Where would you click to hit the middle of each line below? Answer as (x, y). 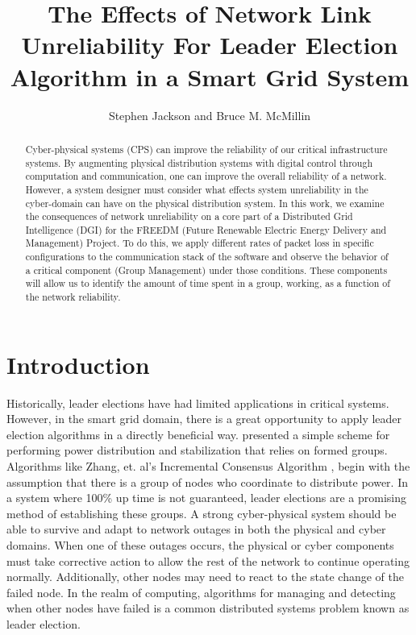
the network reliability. (73, 297)
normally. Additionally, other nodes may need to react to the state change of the (205, 577)
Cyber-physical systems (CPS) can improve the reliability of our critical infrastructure (206, 149)
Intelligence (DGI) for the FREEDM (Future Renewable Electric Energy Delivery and (206, 229)
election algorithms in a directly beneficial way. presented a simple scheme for (198, 434)
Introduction (78, 364)
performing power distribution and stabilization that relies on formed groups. (197, 450)
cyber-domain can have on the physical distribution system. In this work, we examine (205, 203)
